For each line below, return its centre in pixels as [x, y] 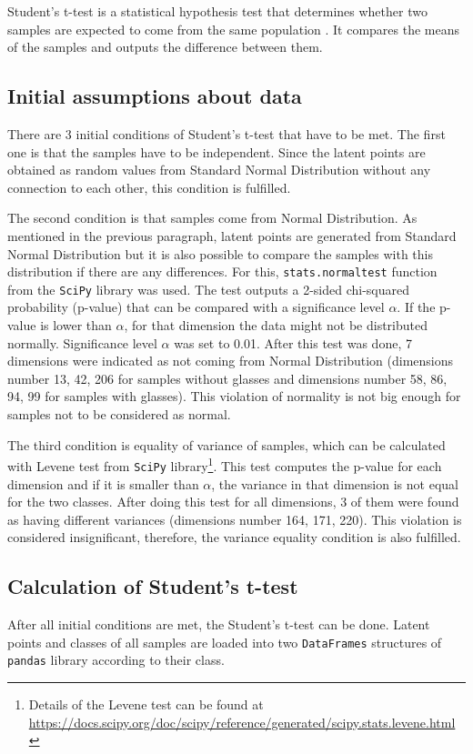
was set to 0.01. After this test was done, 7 [293, 342]
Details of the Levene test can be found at [146, 704]
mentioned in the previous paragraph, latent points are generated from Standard [232, 235]
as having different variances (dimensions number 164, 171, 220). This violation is [235, 519]
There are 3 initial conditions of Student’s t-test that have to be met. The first [226, 133]
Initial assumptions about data [155, 96]
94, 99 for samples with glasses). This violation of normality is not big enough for [234, 396]
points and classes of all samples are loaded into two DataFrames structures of [225, 642]
